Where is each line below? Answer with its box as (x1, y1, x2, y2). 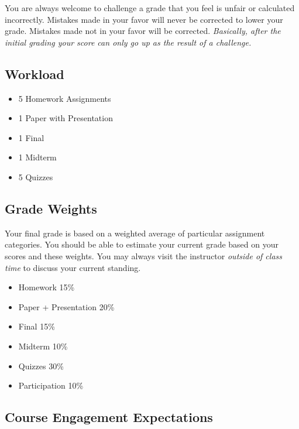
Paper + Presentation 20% (18, 300, 115, 313)
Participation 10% (18, 379, 84, 392)
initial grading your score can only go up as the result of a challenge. (5, 36, 252, 48)
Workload (5, 64, 64, 83)
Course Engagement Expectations (5, 408, 213, 426)
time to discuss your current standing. (5, 261, 141, 273)
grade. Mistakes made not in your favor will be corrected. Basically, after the (5, 25, 281, 37)
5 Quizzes (18, 170, 53, 183)
